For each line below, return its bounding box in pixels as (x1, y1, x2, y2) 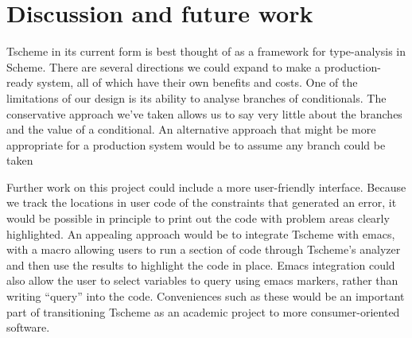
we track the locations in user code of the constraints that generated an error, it (6, 194, 397, 211)
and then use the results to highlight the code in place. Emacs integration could (6, 256, 395, 273)
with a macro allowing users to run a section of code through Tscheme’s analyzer (6, 241, 401, 258)
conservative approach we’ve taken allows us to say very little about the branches (6, 105, 402, 122)
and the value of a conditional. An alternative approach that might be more (6, 121, 376, 138)
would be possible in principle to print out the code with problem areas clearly (6, 210, 390, 227)
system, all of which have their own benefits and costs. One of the (37, 74, 358, 91)
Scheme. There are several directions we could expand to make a (6, 58, 321, 75)
